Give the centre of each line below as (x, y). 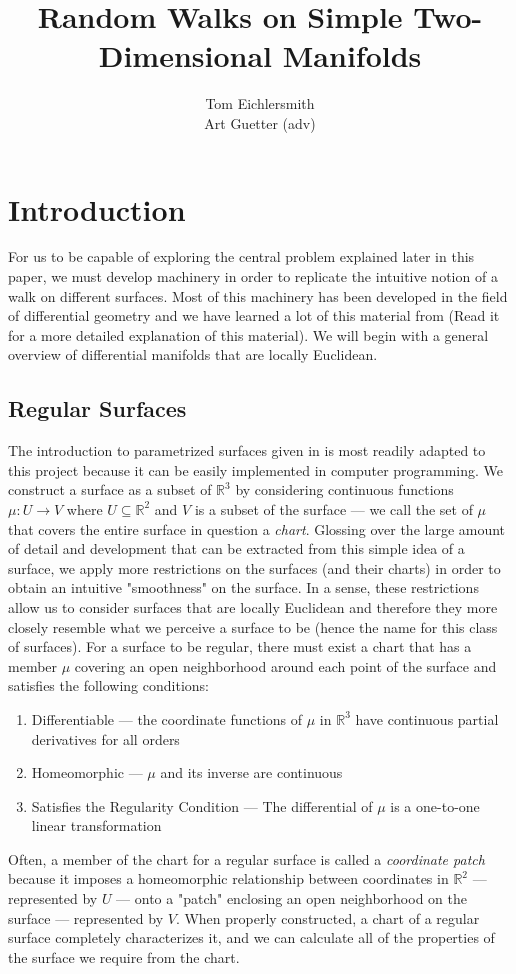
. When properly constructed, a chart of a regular (327, 917)
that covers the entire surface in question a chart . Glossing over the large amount (257, 528)
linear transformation (96, 825)
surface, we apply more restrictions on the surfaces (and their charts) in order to (254, 567)
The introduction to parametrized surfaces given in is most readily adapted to (247, 450)
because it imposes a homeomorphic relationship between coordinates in (228, 878)
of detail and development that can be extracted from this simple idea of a (236, 548)
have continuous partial (427, 718)
